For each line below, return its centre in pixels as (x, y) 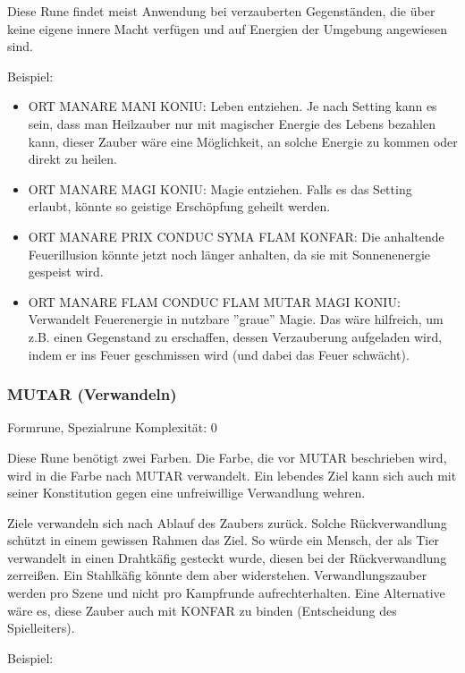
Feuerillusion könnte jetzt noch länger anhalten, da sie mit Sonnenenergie (229, 254)
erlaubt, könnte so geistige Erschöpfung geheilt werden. (179, 206)
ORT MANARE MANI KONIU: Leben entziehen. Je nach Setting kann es (232, 106)
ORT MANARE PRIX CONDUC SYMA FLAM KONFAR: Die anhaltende (236, 236)
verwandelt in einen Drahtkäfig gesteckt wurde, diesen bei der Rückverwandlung (227, 557)
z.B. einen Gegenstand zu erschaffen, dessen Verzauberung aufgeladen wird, (235, 336)
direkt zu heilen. (73, 159)
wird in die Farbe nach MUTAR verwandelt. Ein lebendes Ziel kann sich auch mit (232, 475)
